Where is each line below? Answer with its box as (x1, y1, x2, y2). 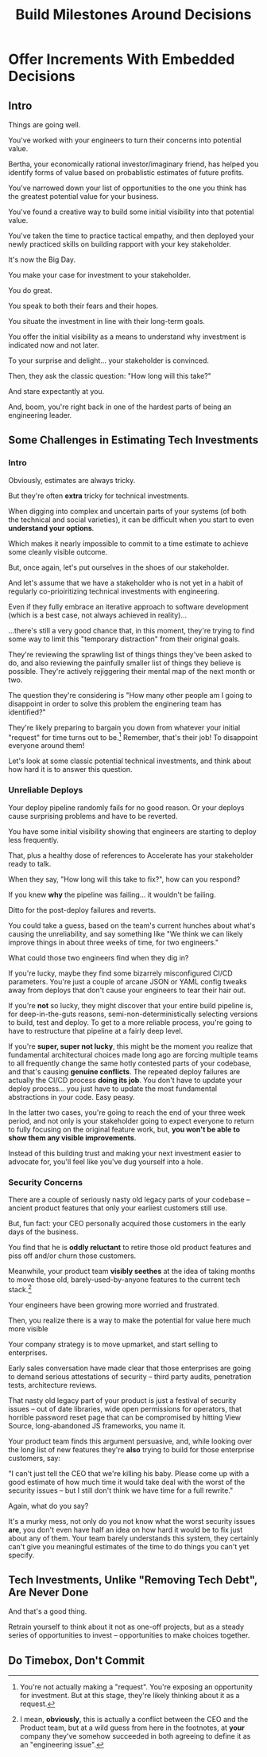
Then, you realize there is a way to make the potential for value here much (8, 1315, 251, 1325)
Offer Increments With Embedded (8, 50, 235, 68)
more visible (8, 1323, 48, 1334)
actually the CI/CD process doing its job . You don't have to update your (8, 1075, 242, 1085)
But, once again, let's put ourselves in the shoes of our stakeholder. (8, 563, 229, 572)
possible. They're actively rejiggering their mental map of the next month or (8, 666, 256, 676)
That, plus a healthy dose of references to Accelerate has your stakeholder (8, 850, 253, 860)
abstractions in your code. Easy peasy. (8, 1092, 135, 1101)
